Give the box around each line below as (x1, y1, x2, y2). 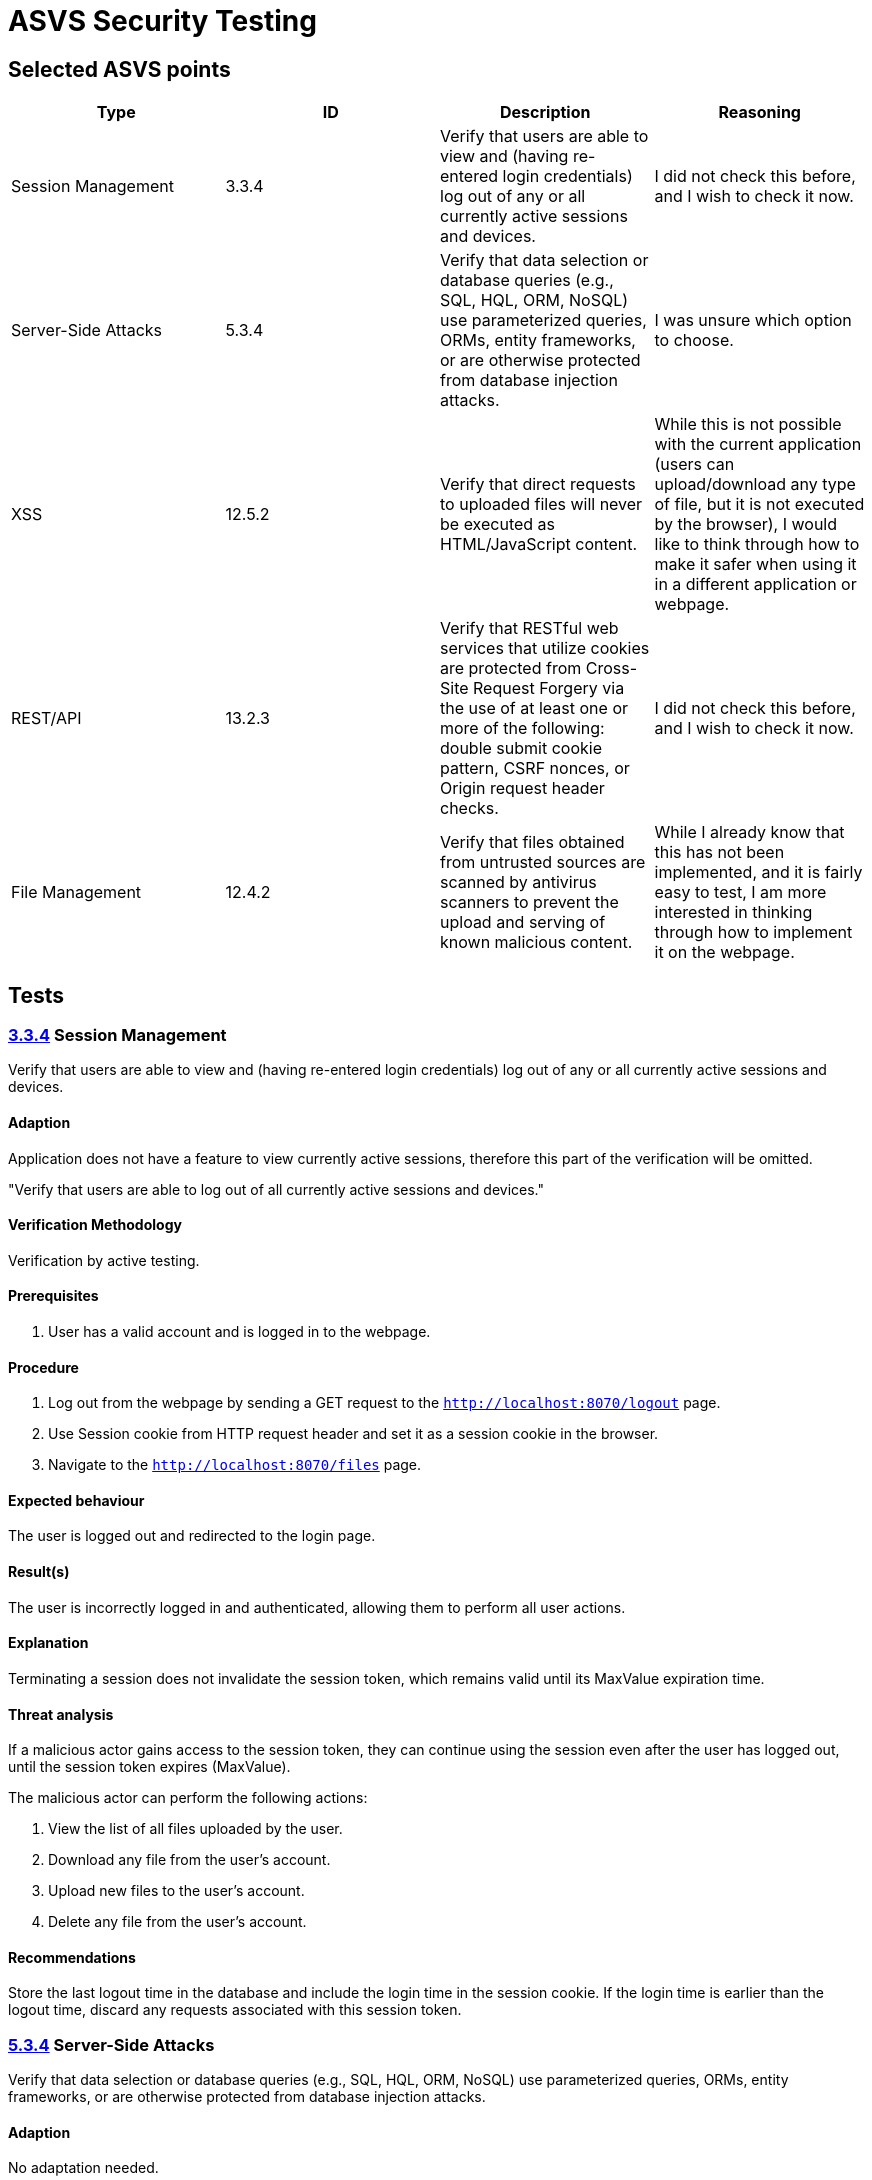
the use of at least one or (440, 698, 629, 719)
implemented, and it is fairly (654, 862, 863, 883)
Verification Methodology (8, 1216, 182, 1234)
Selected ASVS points (8, 56, 231, 82)
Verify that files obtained (440, 832, 625, 853)
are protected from (440, 658, 582, 679)
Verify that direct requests (440, 474, 636, 495)
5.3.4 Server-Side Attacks (8, 2034, 215, 2055)
